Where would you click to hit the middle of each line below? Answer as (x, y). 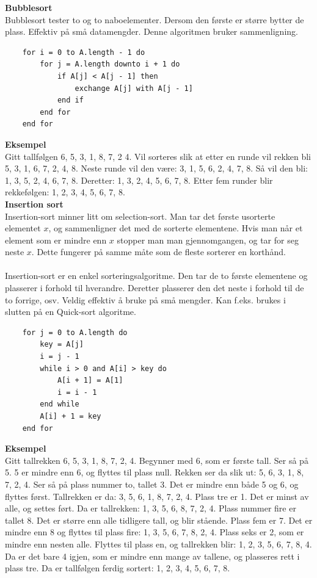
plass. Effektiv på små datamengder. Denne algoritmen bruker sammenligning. (151, 31)
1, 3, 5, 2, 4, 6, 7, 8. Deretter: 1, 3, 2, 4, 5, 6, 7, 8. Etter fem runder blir (139, 180)
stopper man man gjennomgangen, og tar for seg (208, 240)
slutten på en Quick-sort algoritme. (71, 312)
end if (70, 100)
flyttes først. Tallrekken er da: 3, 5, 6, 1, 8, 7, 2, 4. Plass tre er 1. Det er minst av (157, 496)
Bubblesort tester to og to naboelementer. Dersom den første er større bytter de (155, 19)
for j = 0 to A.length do (75, 332)
